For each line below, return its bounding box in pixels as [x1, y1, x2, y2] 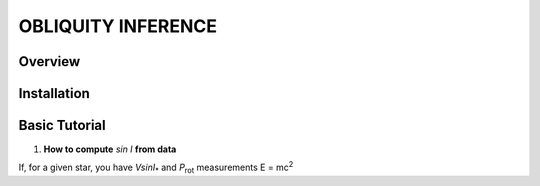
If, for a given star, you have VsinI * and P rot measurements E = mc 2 [18, 160, 294, 176]
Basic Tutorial [18, 117, 106, 134]
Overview [18, 53, 81, 70]
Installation [18, 85, 90, 102]
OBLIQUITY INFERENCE [18, 15, 218, 37]
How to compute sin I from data [43, 143, 177, 155]
